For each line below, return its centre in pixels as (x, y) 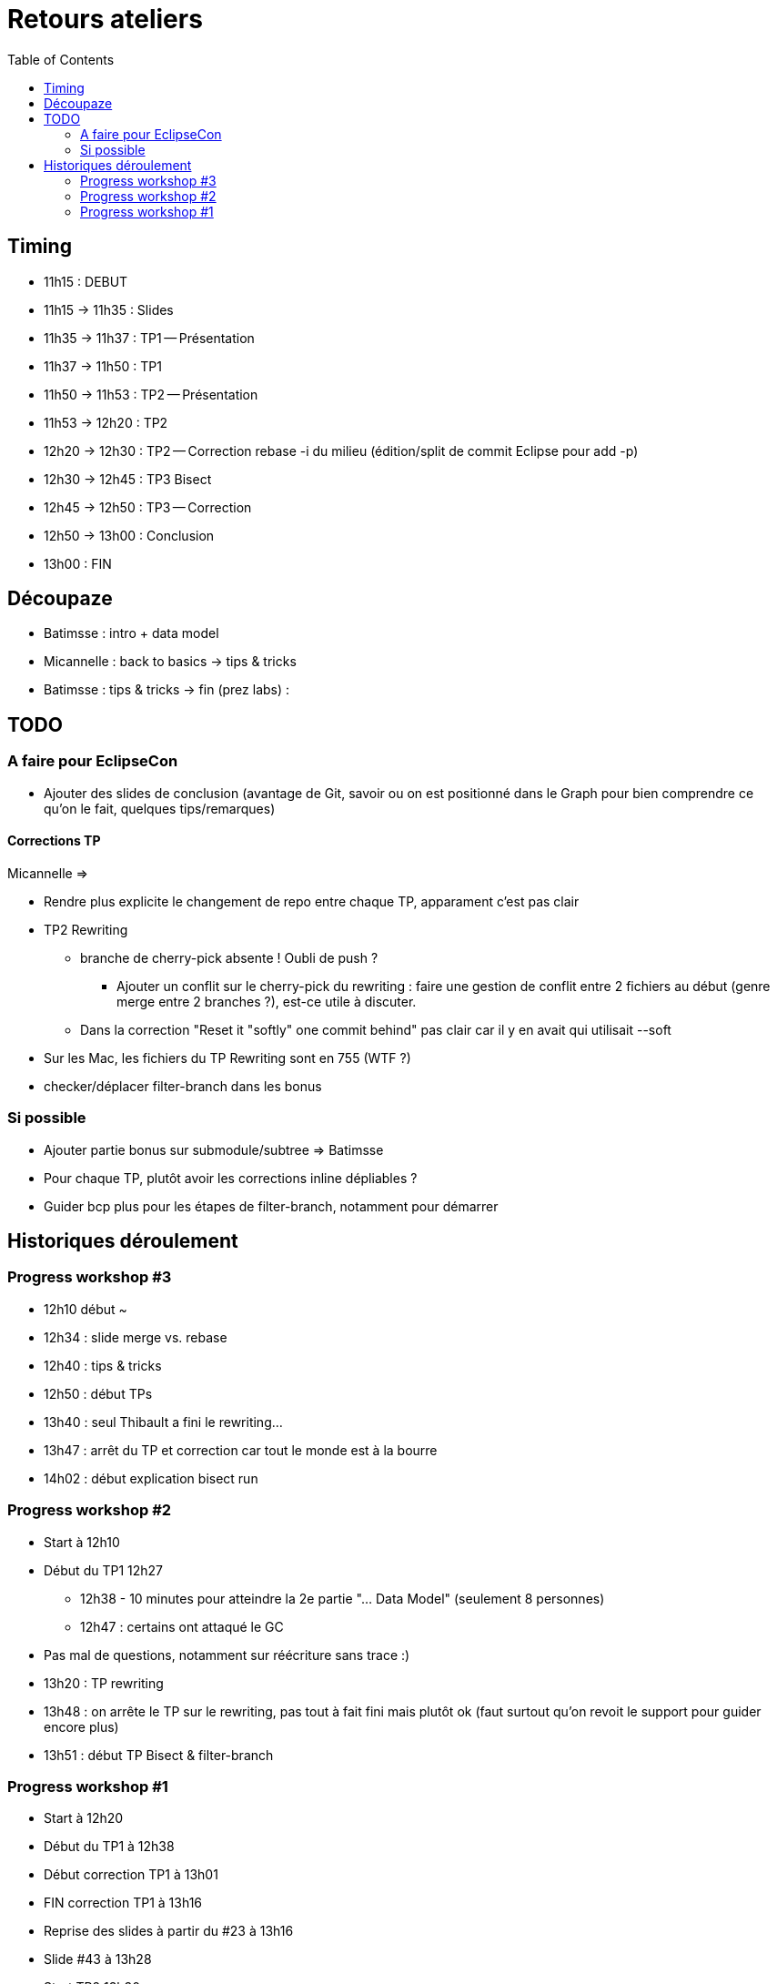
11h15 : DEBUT (86, 281)
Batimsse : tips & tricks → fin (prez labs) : (167, 690)
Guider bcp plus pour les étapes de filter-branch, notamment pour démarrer (271, 1206)
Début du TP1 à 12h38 (109, 1847)
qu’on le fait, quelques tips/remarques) (160, 808)
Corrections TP (54, 841)
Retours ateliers (105, 19)
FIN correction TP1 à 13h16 (123, 1903)
